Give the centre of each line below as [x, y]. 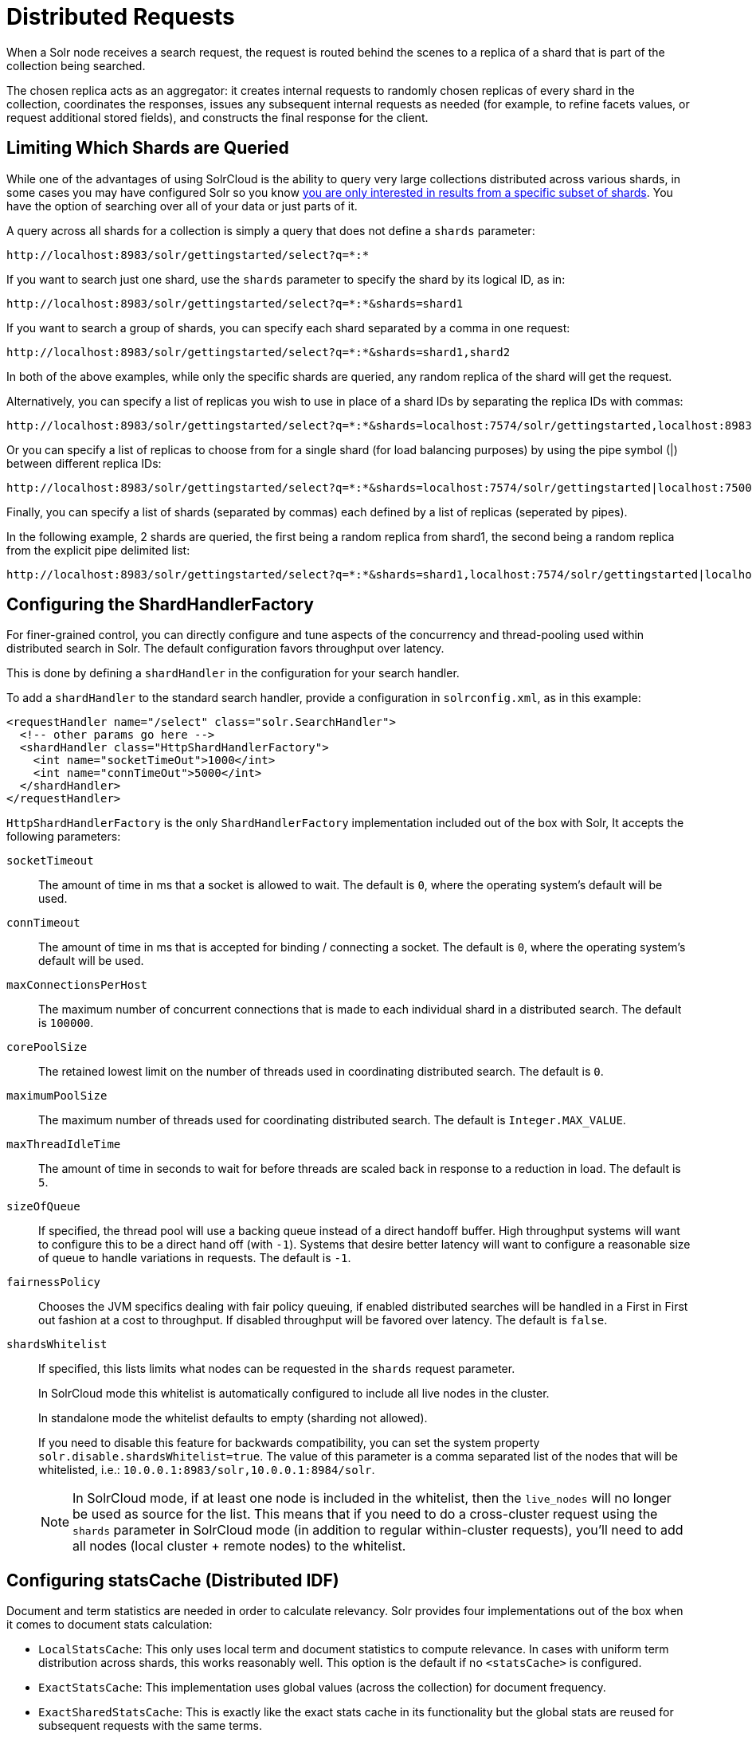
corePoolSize [47, 1047]
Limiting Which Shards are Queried [148, 148]
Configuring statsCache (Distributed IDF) [173, 1580]
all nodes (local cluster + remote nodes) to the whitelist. [239, 1546]
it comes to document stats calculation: [110, 1625]
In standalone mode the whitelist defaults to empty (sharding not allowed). [233, 1418]
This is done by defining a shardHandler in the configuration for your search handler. [233, 673]
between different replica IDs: [84, 463]
